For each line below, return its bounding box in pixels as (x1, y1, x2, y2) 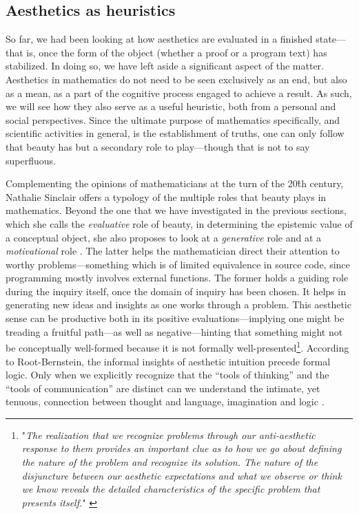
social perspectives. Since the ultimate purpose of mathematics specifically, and (6, 112, 340, 127)
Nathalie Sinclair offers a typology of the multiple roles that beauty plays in (6, 189, 327, 204)
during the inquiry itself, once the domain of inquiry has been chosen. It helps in (6, 283, 346, 298)
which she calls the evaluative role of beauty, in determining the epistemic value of (6, 216, 353, 231)
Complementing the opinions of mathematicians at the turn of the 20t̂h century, (6, 176, 344, 191)
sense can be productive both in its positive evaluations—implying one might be (6, 311, 345, 325)
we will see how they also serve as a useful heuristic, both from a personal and (6, 99, 336, 114)
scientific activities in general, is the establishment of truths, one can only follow (6, 126, 345, 140)
